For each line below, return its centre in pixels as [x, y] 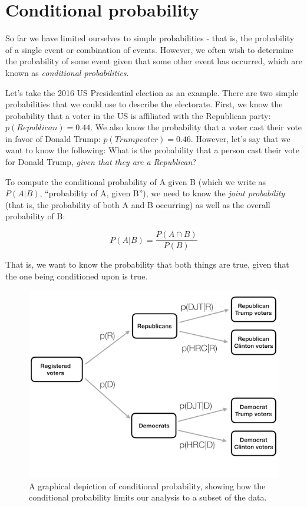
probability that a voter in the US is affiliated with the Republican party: [138, 115]
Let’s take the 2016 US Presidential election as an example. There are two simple [152, 92]
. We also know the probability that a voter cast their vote [196, 127]
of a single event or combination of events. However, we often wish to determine [149, 49]
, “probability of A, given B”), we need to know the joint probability [162, 193]
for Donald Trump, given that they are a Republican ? [101, 162]
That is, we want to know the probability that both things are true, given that [147, 264]
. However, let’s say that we [240, 138]
